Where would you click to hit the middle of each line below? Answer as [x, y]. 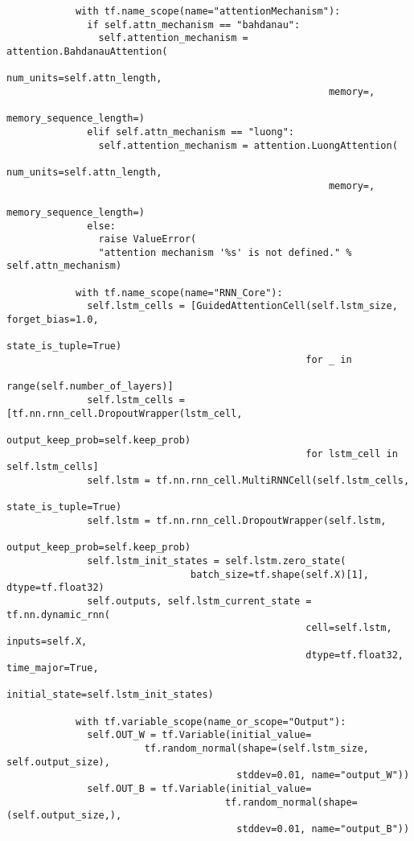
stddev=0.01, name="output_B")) [323, 829]
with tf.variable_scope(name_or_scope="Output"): [211, 721]
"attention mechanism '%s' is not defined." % [225, 252]
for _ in [329, 360]
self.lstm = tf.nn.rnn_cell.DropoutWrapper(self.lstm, [237, 520]
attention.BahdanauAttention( [87, 51]
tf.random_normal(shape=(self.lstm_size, [257, 749]
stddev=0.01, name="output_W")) [323, 775]
